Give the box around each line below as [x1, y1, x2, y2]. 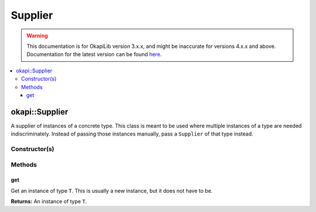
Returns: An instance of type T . [11, 198, 87, 205]
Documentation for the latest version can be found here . [26, 51, 162, 58]
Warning [26, 32, 48, 39]
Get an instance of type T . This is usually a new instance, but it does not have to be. [11, 187, 213, 194]
